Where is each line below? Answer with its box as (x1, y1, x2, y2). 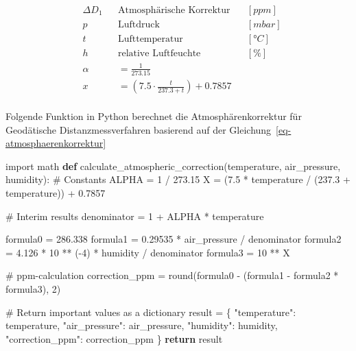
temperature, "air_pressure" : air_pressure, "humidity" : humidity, (5, 318, 278, 332)
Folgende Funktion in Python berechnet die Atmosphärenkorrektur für (5, 109, 302, 123)
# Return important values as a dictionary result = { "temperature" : (5, 304, 296, 319)
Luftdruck (117, 20, 160, 30)
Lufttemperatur (117, 34, 183, 45)
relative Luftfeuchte (117, 49, 201, 59)
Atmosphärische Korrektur (117, 5, 230, 16)
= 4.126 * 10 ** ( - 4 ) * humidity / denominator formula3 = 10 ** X (5, 245, 290, 259)
